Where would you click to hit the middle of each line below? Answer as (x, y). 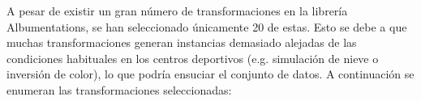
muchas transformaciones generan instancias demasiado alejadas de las (182, 42)
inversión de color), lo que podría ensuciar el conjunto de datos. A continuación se (210, 74)
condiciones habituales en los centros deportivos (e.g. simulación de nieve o (193, 58)
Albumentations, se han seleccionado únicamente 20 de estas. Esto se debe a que (207, 26)
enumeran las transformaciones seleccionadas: (119, 89)
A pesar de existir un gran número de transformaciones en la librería (177, 11)
